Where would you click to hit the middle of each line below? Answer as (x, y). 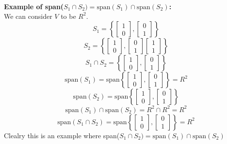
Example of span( (34, 6)
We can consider (28, 16)
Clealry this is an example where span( (62, 135)
